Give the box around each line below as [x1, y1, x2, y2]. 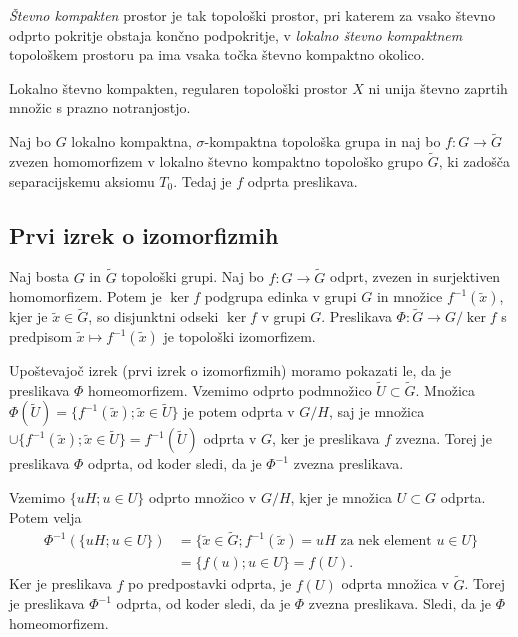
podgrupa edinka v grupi [204, 286, 357, 307]
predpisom [9, 326, 73, 347]
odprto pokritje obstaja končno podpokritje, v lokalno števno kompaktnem [9, 24, 463, 45]
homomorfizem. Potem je [9, 286, 162, 307]
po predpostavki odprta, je [128, 573, 292, 594]
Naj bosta [9, 266, 69, 287]
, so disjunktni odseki [88, 306, 219, 327]
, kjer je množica [290, 487, 393, 508]
